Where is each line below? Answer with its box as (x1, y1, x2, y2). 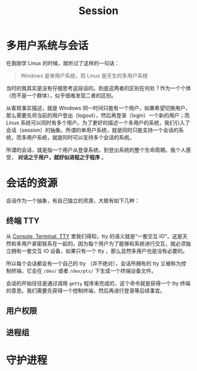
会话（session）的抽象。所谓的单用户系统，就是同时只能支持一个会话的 (6, 126, 179, 133)
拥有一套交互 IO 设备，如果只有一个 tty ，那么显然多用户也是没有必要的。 (11, 247, 188, 254)
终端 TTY (6, 216, 40, 226)
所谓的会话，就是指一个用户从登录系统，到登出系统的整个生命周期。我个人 (6, 146, 186, 153)
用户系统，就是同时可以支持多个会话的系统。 (26, 133, 135, 141)
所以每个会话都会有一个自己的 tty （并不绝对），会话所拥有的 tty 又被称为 (6, 260, 182, 267)
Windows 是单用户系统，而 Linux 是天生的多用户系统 (20, 72, 148, 79)
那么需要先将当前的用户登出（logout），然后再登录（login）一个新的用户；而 (6, 112, 190, 119)
